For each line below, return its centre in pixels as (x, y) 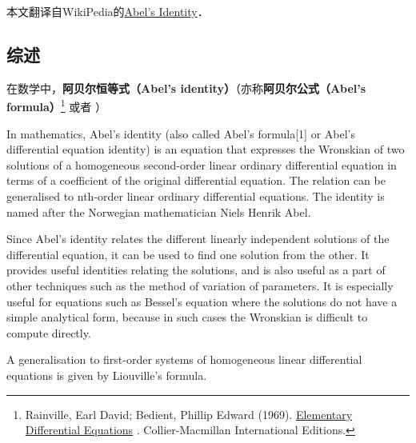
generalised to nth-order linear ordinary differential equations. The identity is (196, 196)
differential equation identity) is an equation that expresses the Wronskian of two (206, 149)
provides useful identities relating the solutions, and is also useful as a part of (196, 270)
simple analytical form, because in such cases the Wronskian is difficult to (187, 317)
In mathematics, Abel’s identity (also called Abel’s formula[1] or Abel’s (181, 133)
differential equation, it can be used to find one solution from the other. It (188, 254)
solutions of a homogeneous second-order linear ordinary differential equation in (202, 164)
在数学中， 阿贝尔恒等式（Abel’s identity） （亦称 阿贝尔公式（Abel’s (186, 88)
